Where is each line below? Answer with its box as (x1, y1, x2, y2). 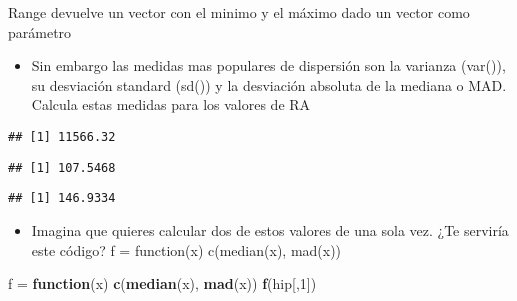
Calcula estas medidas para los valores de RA (31, 94, 311, 115)
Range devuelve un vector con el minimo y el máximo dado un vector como (8, 2, 470, 22)
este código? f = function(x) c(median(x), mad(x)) (31, 239, 342, 260)
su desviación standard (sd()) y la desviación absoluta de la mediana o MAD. (31, 74, 507, 95)
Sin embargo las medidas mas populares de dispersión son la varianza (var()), (31, 55, 506, 76)
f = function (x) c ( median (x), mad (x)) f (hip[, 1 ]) (8, 273, 317, 294)
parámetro (8, 21, 72, 42)
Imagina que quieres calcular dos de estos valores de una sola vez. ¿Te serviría (31, 219, 509, 240)
